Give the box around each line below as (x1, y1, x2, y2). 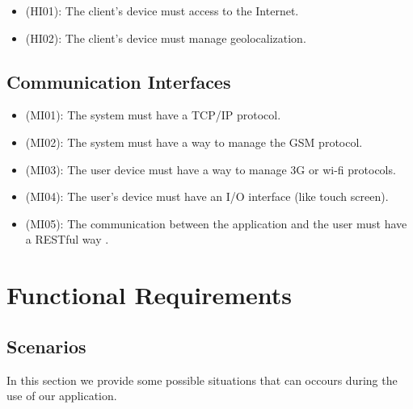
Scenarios (6, 333, 86, 358)
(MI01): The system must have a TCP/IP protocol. (25, 106, 281, 123)
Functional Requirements (6, 278, 292, 311)
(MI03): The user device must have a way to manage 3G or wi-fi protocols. (25, 161, 396, 177)
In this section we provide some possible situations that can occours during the (6, 371, 398, 388)
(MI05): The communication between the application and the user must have (25, 215, 407, 232)
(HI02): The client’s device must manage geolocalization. (25, 29, 306, 46)
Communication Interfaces (6, 69, 231, 94)
